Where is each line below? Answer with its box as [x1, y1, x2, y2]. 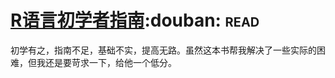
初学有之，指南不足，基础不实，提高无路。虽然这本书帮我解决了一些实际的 [10, 44, 317, 56]
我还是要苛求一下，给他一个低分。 [36, 56, 177, 68]
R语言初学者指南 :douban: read [10, 9, 260, 32]
